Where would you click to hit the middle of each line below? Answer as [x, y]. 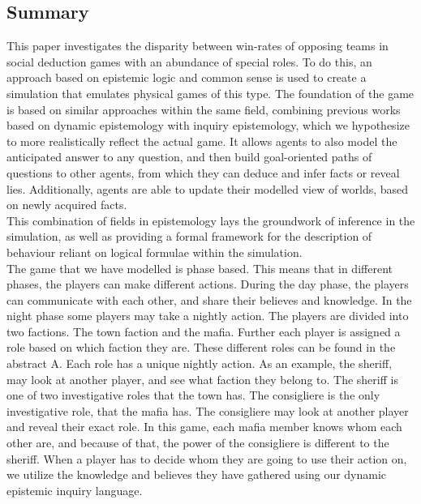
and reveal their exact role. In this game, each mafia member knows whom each [204, 427]
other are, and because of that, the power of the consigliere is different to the [198, 443]
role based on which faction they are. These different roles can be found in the [201, 347]
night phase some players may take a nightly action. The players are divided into [208, 316]
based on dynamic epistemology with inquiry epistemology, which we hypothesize [208, 125]
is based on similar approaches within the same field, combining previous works [204, 109]
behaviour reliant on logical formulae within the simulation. [155, 252]
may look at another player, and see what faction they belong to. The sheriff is [202, 379]
